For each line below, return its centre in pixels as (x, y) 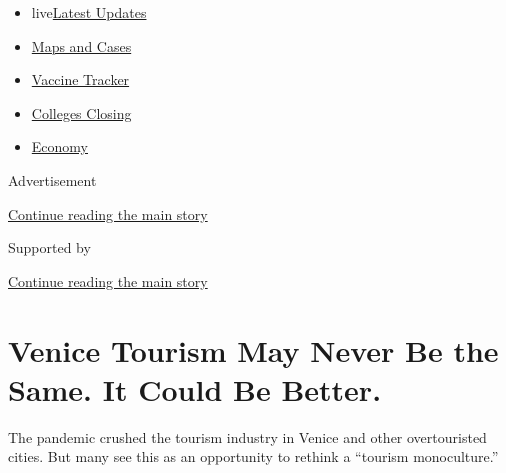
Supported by (49, 247)
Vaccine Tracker (80, 79)
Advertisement (52, 179)
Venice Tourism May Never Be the (253, 349)
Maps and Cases (81, 45)
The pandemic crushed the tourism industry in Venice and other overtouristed (247, 436)
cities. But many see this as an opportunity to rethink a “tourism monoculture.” (253, 456)
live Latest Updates (89, 12)
